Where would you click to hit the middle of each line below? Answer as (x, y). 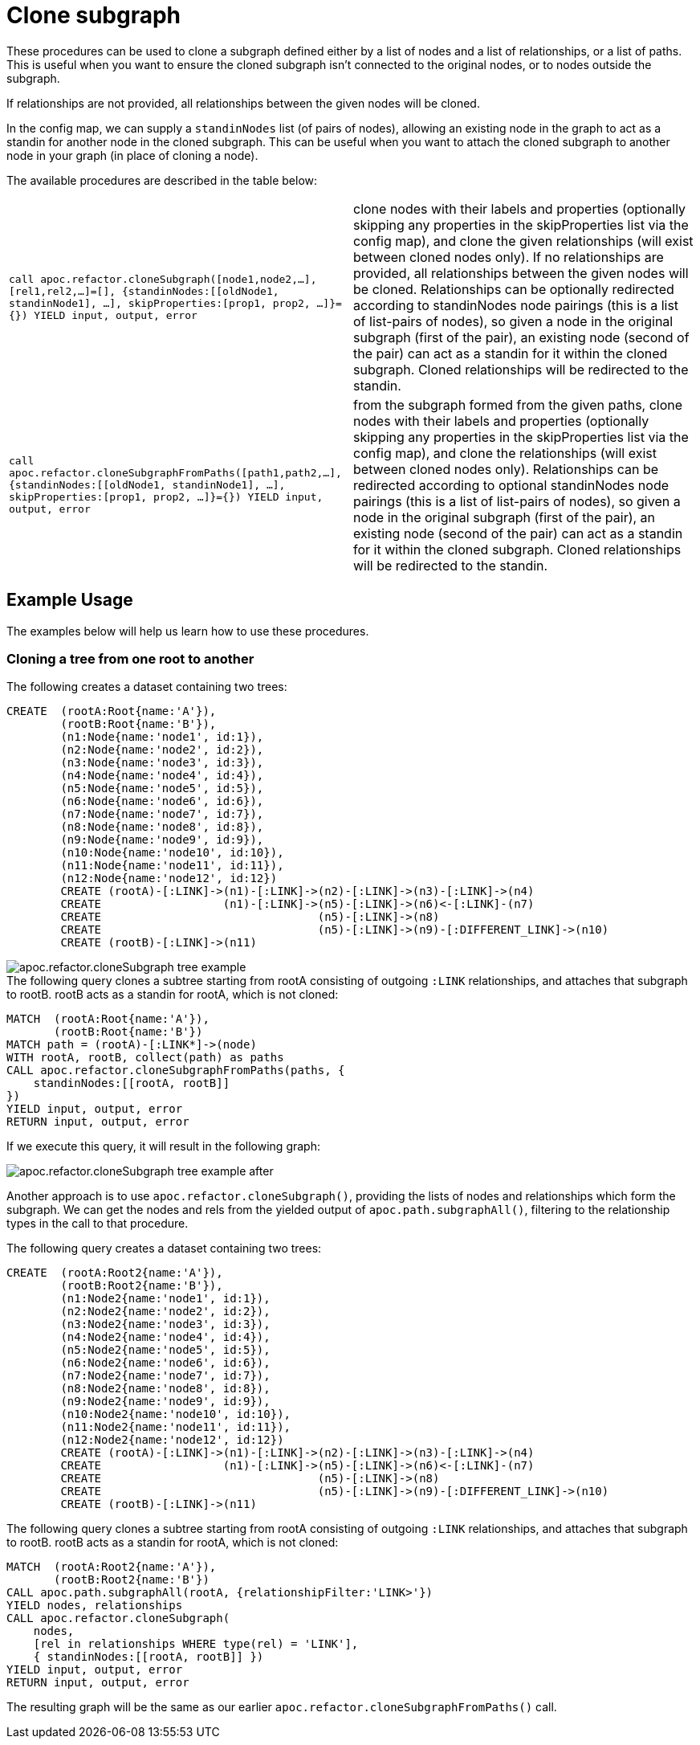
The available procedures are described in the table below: (162, 180)
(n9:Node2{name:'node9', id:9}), (165, 1402)
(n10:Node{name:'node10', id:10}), (172, 853)
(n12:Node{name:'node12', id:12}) (169, 879)
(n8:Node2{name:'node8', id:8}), (165, 1389)
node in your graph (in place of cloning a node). (132, 155)
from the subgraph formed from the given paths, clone (518, 405)
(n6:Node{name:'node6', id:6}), (162, 801)
